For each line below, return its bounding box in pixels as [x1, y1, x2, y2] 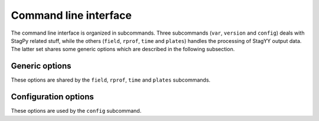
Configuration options [11, 92, 95, 102]
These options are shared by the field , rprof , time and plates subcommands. [11, 76, 211, 83]
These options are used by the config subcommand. [11, 107, 142, 115]
